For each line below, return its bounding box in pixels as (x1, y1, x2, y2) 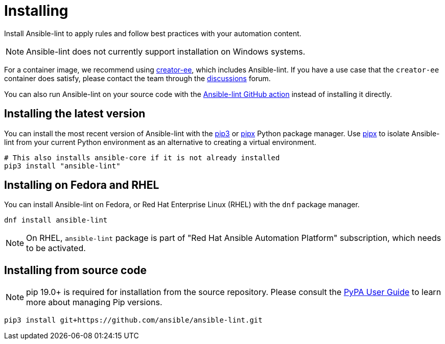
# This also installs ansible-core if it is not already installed (4, 153, 280, 162)
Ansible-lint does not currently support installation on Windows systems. (26, 46, 306, 57)
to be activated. (26, 243, 86, 254)
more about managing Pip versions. (26, 297, 162, 308)
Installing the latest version (4, 107, 146, 120)
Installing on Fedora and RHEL (4, 179, 159, 192)
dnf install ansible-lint (4, 216, 108, 225)
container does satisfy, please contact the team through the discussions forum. (4, 73, 271, 83)
